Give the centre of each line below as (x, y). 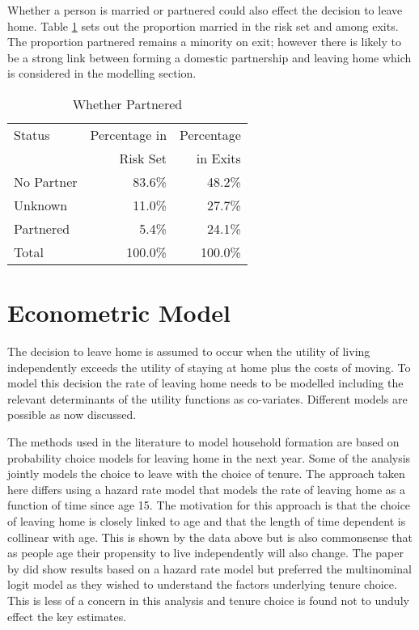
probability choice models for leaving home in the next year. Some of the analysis (209, 457)
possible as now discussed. (72, 414)
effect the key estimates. (67, 616)
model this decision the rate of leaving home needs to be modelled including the (205, 383)
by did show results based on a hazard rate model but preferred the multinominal (209, 568)
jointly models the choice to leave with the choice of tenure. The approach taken (206, 474)
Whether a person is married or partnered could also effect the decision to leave (205, 10)
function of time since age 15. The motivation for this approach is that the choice (209, 505)
